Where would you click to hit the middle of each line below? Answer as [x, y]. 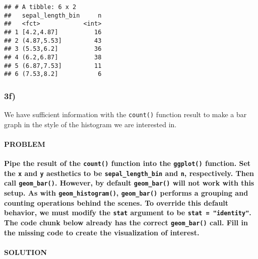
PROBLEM [25, 144]
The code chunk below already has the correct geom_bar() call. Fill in [126, 223]
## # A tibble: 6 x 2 [40, 7]
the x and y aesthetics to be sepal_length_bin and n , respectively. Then [129, 173]
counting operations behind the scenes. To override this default [116, 202]
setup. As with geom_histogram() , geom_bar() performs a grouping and [126, 193]
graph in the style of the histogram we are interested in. [90, 124]
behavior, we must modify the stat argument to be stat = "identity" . [128, 212]
